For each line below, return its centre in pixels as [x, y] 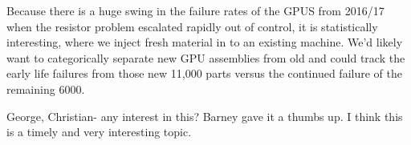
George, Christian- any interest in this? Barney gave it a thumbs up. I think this [205, 116]
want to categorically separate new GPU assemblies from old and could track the [206, 57]
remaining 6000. [46, 89]
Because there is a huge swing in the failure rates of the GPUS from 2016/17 [195, 10]
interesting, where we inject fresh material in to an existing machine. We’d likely [205, 42]
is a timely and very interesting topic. [99, 132]
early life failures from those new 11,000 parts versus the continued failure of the [204, 73]
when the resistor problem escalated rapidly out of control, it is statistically [192, 26]
